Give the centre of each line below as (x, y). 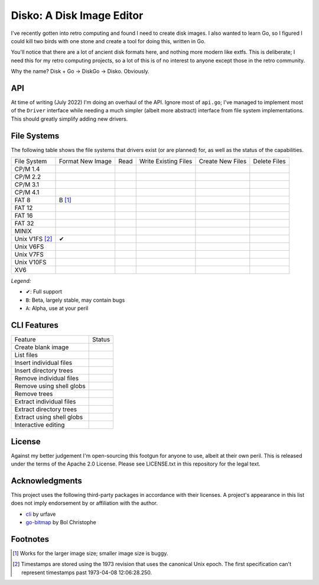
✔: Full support (44, 292)
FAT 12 (24, 208)
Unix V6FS (29, 247)
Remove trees (34, 394)
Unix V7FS (29, 254)
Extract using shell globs (49, 417)
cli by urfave (41, 514)
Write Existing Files (166, 161)
